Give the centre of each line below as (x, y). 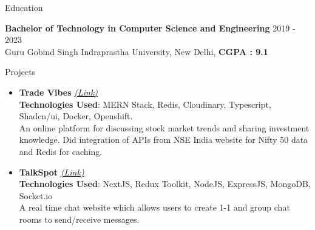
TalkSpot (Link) (52, 172)
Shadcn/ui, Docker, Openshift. (76, 116)
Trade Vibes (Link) (59, 92)
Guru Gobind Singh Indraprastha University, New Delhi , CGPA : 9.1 (137, 51)
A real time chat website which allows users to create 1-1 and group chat (154, 207)
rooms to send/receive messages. (79, 219)
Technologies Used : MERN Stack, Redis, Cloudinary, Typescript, (145, 104)
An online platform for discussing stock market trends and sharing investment (164, 127)
